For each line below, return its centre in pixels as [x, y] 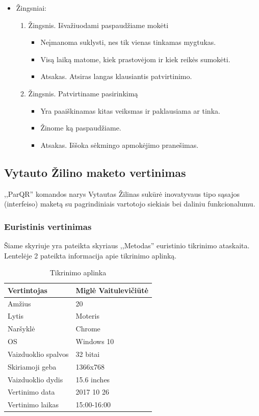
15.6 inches [93, 379]
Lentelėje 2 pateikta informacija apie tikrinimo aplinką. [90, 255]
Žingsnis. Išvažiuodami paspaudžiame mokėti [98, 25]
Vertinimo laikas [33, 405]
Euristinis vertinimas [48, 226]
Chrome [88, 329]
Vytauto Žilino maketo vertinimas [95, 172]
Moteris [87, 316]
